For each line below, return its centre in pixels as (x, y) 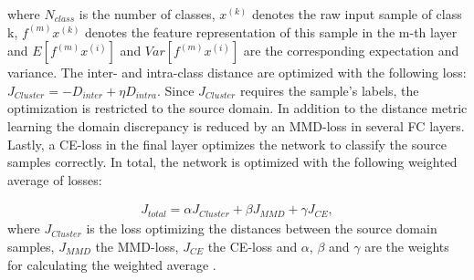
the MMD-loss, (137, 246)
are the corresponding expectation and (351, 51)
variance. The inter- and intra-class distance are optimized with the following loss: (237, 73)
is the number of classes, (147, 14)
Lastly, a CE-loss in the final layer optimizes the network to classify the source (227, 144)
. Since (175, 90)
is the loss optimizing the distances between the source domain (262, 228)
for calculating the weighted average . (112, 264)
